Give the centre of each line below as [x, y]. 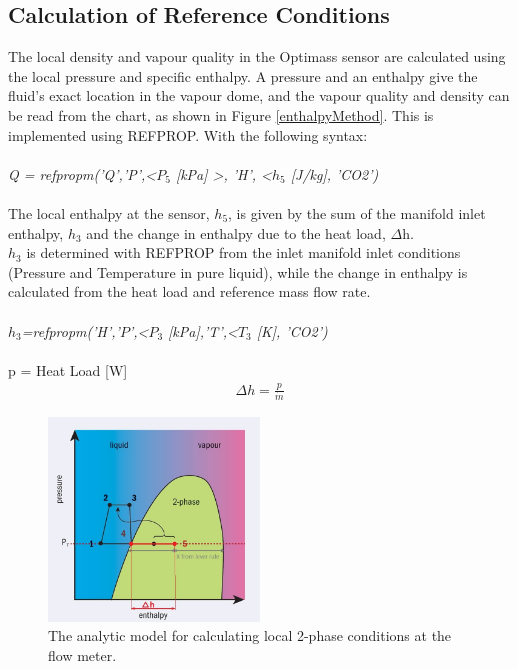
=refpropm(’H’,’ [70, 330]
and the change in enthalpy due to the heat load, [236, 232]
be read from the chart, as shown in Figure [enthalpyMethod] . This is [221, 114]
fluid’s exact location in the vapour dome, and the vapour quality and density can [259, 95]
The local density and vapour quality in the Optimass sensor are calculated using [257, 56]
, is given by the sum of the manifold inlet [357, 212]
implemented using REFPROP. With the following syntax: [188, 134]
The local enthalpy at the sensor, [109, 212]
